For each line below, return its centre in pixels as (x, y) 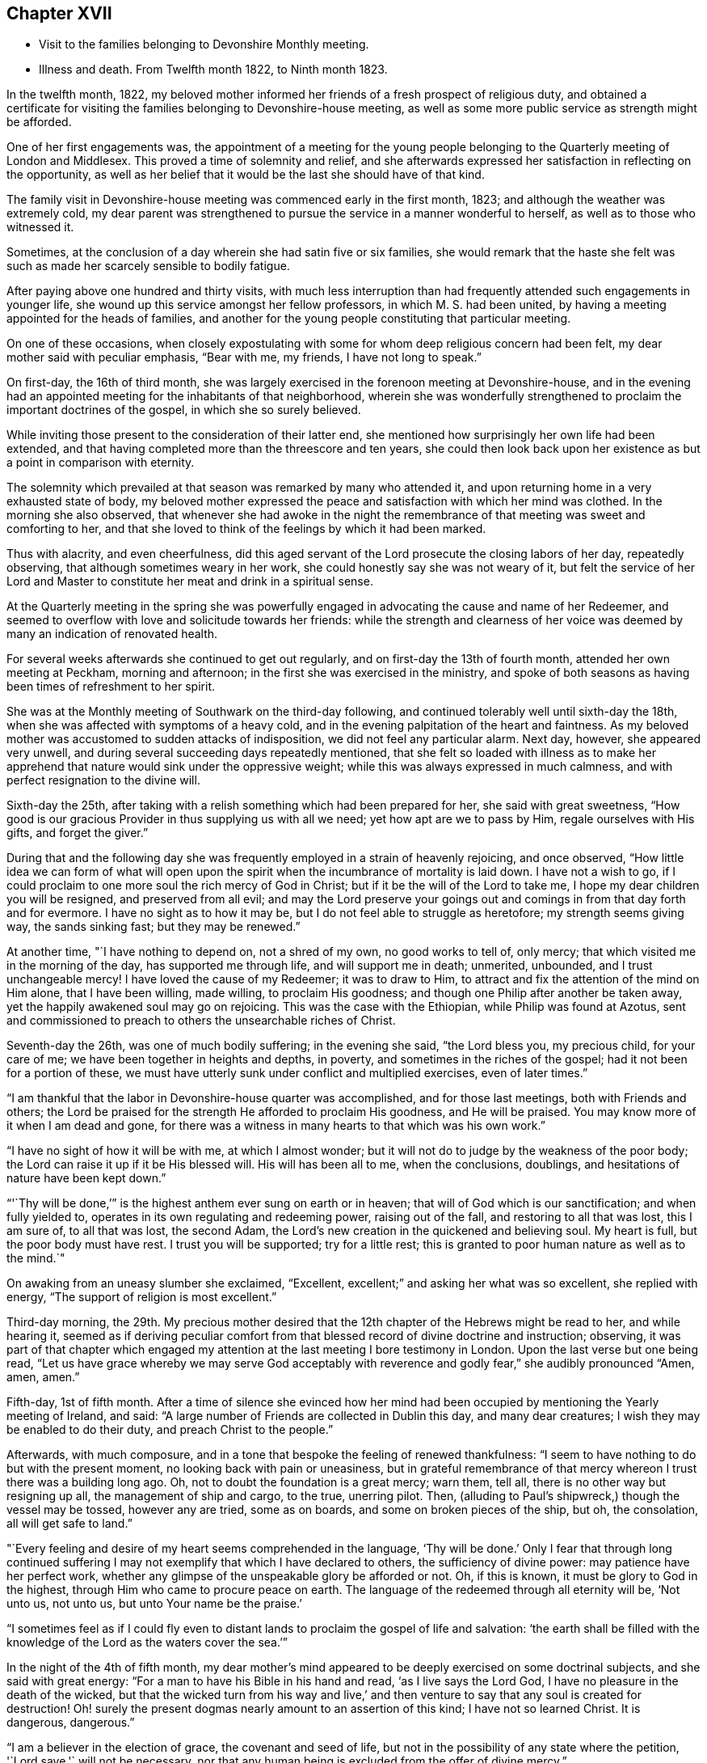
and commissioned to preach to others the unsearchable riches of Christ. (201, 1021)
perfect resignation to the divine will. (103, 780)
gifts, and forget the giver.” (78, 833)
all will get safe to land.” (69, 1524)
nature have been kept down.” (86, 1178)
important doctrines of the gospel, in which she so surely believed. (184, 410)
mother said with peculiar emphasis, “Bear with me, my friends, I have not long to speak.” (244, 357)
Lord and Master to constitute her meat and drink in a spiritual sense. (190, 581)
